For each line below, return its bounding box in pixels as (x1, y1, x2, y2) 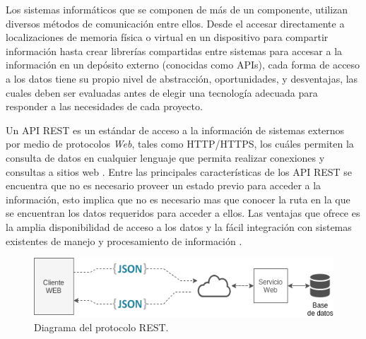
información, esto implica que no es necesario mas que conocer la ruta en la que (6, 191, 350, 206)
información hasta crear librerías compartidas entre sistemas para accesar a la (6, 43, 343, 58)
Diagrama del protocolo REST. (34, 320, 169, 335)
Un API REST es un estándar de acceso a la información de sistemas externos (6, 122, 345, 137)
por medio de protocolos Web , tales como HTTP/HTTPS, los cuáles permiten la (6, 136, 354, 151)
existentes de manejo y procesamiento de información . (6, 233, 242, 248)
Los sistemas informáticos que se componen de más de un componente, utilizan (6, 2, 348, 16)
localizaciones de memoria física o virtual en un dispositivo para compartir (6, 30, 329, 44)
